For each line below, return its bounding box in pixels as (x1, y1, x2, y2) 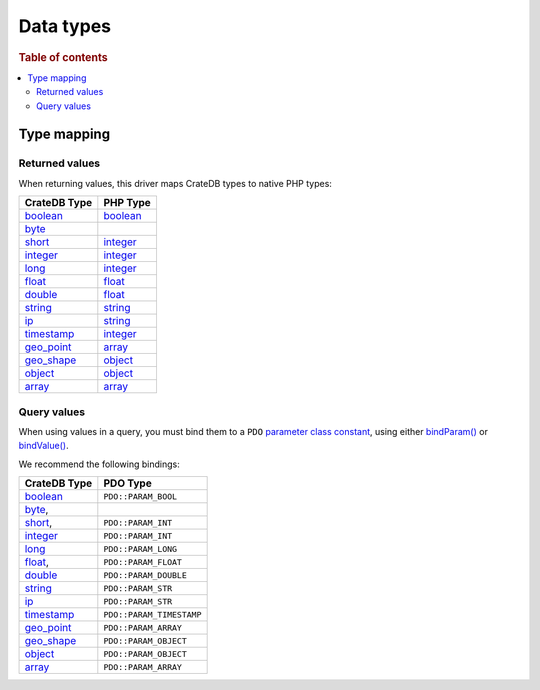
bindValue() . (18, 440, 69, 452)
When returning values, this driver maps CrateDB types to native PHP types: (18, 177, 332, 189)
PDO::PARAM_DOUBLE (103, 570, 187, 580)
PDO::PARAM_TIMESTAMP (103, 609, 202, 620)
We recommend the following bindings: (18, 458, 180, 470)
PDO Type (103, 476, 152, 490)
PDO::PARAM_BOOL (103, 491, 178, 502)
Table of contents (18, 50, 109, 64)
